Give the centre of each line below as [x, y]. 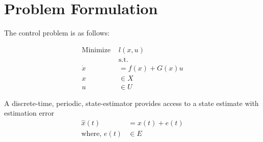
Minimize [96, 50]
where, [91, 134]
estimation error [29, 113]
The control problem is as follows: [57, 33]
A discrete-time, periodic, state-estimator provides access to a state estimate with [131, 103]
